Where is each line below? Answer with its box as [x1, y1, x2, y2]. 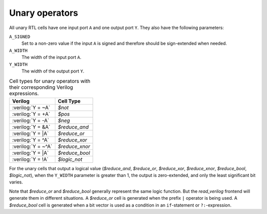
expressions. [9, 90, 39, 97]
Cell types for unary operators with [9, 78, 91, 85]
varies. [9, 179, 23, 185]
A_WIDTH [9, 47, 28, 53]
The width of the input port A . [21, 54, 82, 60]
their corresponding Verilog [9, 84, 74, 91]
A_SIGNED [9, 34, 31, 39]
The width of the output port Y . [21, 68, 85, 74]
